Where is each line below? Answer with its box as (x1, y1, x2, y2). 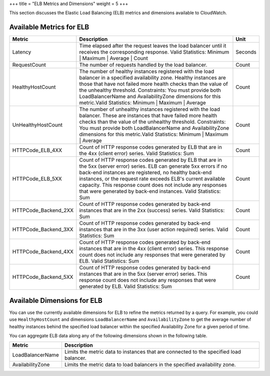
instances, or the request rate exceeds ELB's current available (79, 175, 225, 182)
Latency (12, 49, 31, 56)
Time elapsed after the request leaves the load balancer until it (79, 43, 226, 50)
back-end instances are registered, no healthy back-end (79, 169, 212, 176)
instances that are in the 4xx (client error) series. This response (79, 245, 229, 252)
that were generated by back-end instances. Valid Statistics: (79, 188, 221, 195)
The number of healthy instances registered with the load (79, 68, 214, 75)
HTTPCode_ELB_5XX (12, 175, 62, 182)
